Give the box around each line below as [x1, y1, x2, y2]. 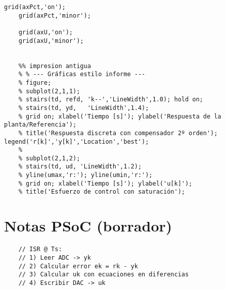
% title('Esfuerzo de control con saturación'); [18, 188, 185, 196]
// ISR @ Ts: [18, 246, 62, 253]
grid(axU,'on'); [18, 28, 73, 36]
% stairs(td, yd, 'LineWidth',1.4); [18, 104, 149, 111]
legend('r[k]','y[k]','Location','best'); [4, 138, 149, 145]
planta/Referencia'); [4, 121, 77, 129]
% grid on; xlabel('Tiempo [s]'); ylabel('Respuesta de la [18, 112, 221, 120]
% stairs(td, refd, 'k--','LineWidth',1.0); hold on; [18, 96, 203, 103]
